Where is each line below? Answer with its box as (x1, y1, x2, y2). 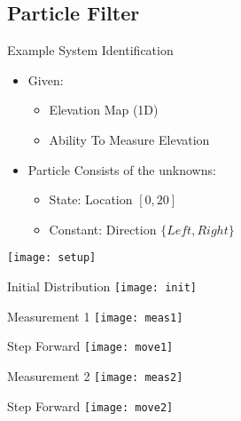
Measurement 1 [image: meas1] (7, 306, 183, 325)
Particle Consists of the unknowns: (27, 160, 216, 179)
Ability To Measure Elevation (49, 130, 210, 148)
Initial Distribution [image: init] (7, 277, 197, 296)
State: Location (49, 190, 133, 209)
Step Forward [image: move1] (7, 337, 174, 355)
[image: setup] (7, 251, 97, 265)
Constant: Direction (49, 219, 157, 238)
